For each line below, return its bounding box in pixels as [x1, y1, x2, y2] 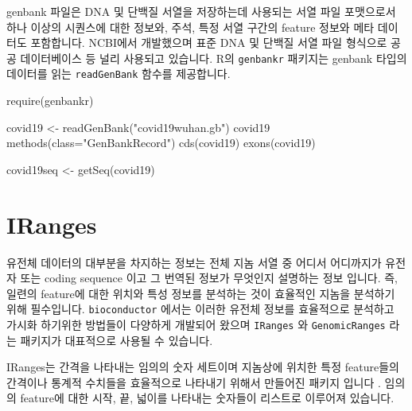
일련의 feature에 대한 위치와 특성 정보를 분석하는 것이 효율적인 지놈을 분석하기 [6, 285, 395, 301]
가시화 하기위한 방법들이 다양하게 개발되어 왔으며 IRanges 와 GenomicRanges [6, 316, 386, 333]
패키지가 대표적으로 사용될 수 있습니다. [20, 332, 213, 348]
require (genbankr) [6, 92, 94, 109]
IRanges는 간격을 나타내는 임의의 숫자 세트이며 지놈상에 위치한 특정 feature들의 [6, 359, 399, 375]
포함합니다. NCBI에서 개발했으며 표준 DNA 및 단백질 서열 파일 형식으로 [30, 34, 387, 51]
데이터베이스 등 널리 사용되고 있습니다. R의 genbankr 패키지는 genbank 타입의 [20, 49, 407, 66]
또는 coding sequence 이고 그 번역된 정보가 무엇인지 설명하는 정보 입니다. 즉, [20, 269, 398, 286]
